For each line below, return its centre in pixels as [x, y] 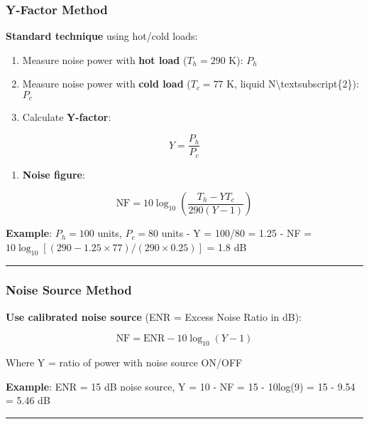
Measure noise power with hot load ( [105, 59]
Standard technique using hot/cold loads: [102, 36]
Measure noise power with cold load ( [106, 84]
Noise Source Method [69, 290]
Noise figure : [54, 174]
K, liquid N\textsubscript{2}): [293, 84]
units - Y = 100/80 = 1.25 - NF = [237, 233]
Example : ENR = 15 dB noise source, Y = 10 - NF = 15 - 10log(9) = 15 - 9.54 [181, 386]
